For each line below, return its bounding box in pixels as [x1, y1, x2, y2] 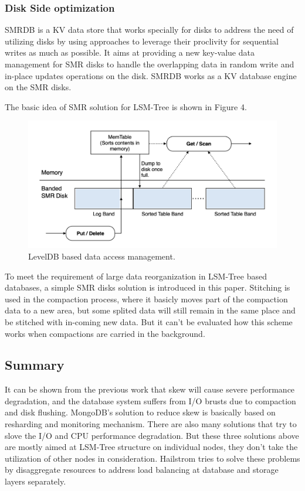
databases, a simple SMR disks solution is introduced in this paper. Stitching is [5, 281, 290, 294]
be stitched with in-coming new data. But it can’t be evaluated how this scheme [5, 315, 293, 328]
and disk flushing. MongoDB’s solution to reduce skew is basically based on [5, 406, 276, 418]
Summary [5, 356, 65, 374]
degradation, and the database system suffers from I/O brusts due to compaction [5, 394, 296, 407]
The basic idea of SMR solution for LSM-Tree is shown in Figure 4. [5, 100, 247, 112]
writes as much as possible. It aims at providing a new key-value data [5, 46, 255, 59]
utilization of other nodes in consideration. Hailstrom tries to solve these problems [5, 452, 300, 464]
